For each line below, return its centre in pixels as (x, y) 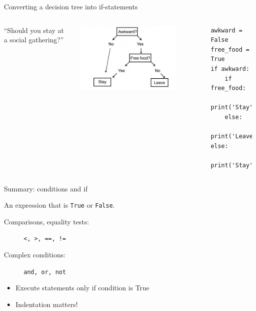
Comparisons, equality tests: (47, 221)
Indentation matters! (47, 304)
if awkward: (230, 69)
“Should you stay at (34, 30)
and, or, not (45, 272)
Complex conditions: (35, 254)
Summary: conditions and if (46, 188)
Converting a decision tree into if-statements (71, 6)
